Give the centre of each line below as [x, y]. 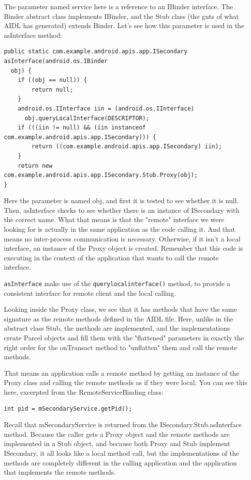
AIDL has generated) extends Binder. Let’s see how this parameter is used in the [124, 25]
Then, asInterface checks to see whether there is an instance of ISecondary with [122, 210]
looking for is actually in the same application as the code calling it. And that [119, 229]
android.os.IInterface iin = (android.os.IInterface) [106, 108]
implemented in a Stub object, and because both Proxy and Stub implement [117, 443]
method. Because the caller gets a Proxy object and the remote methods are [117, 434]
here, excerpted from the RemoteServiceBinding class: [84, 392]
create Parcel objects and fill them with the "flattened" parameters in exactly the [124, 338]
